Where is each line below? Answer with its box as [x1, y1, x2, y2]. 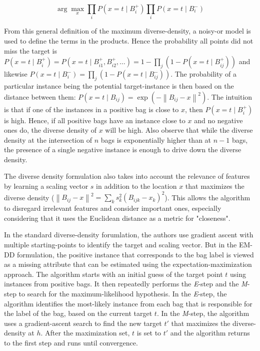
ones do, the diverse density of [4, 125, 96, 135]
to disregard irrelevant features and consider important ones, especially [4, 203, 221, 213]
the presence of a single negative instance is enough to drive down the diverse [4, 144, 241, 155]
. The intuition [207, 91, 252, 102]
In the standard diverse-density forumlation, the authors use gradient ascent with [4, 229, 253, 240]
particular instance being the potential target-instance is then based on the [4, 80, 234, 91]
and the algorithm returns [170, 327, 250, 338]
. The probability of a [170, 69, 237, 79]
